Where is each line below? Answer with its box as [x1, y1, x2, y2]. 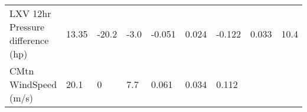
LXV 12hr [9, 6, 51, 20]
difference [9, 33, 49, 47]
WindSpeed [9, 77, 57, 91]
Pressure [9, 20, 45, 33]
